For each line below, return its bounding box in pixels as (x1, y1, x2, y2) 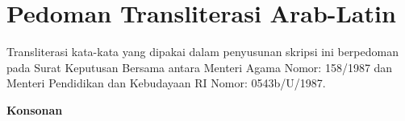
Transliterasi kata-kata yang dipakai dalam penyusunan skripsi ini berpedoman (6, 43, 399, 60)
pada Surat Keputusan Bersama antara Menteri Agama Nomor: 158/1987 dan (6, 58, 393, 75)
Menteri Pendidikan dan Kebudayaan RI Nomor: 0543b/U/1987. (6, 75, 326, 91)
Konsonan (6, 101, 63, 118)
